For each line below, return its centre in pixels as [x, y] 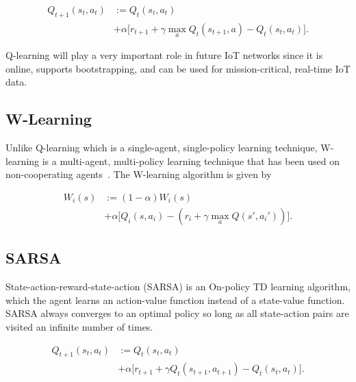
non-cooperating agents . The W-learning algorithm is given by [139, 174]
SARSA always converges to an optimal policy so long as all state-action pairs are [177, 313]
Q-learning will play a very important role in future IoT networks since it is [164, 55]
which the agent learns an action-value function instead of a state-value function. [175, 300]
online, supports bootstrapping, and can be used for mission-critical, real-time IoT [178, 68]
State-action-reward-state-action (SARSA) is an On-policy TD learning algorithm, [178, 286]
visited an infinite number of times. [79, 326]
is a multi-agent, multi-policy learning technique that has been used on [191, 161]
